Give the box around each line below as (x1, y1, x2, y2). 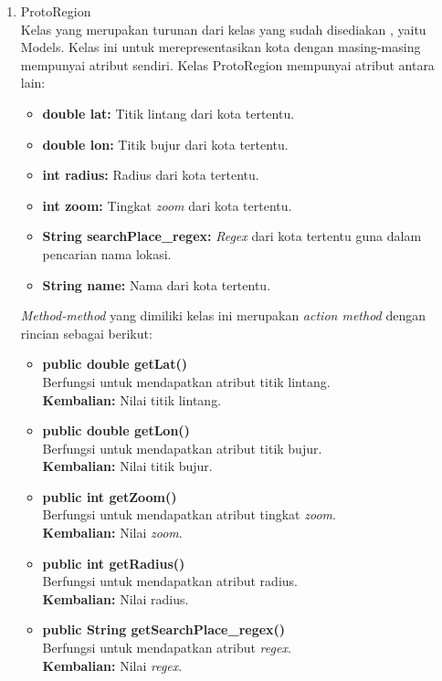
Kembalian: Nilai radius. (42, 589, 189, 608)
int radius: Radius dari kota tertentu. (42, 165, 259, 184)
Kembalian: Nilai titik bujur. (42, 456, 213, 476)
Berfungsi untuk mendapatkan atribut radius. (42, 571, 298, 591)
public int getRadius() (42, 553, 185, 572)
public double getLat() (42, 354, 187, 373)
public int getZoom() (42, 487, 177, 506)
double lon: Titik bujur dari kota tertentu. (42, 134, 289, 153)
